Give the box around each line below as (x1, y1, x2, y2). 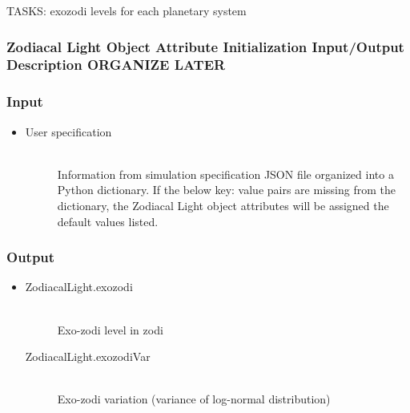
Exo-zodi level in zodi (57, 321, 163, 338)
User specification (25, 123, 112, 140)
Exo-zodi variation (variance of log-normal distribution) (57, 391, 331, 407)
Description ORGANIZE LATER (6, 55, 226, 75)
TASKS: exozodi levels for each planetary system (6, 2, 247, 18)
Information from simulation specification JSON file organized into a (57, 165, 394, 182)
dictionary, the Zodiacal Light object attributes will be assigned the (57, 196, 389, 213)
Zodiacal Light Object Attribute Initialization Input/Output (6, 36, 404, 56)
